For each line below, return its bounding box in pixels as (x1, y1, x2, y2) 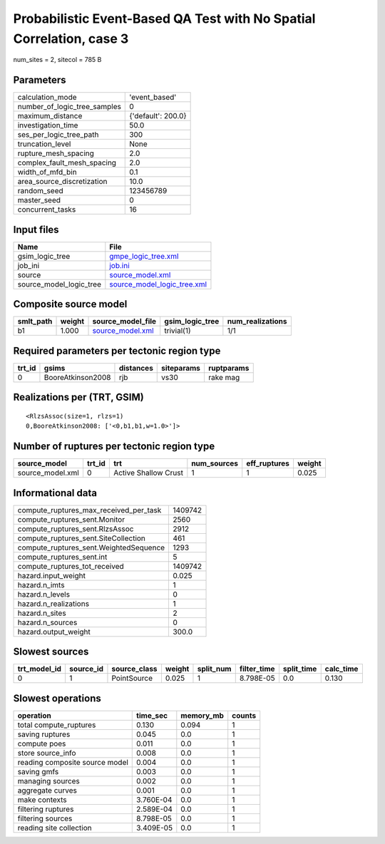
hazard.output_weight (17, 627, 91, 637)
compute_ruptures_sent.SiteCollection (17, 533, 146, 543)
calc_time (324, 664, 359, 674)
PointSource (111, 674, 153, 684)
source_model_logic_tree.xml (109, 279, 207, 289)
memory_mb (180, 710, 225, 720)
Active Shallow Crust (113, 468, 183, 478)
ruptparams (207, 363, 250, 373)
